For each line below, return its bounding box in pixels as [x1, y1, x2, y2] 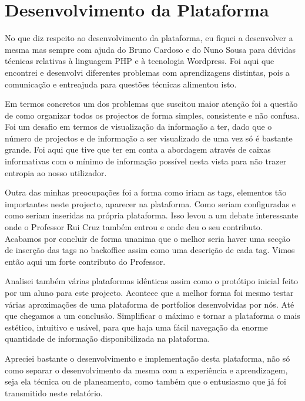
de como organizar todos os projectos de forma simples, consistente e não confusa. [5, 109, 300, 121]
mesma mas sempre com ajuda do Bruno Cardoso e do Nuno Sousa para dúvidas [5, 43, 296, 55]
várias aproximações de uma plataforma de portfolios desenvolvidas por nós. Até [5, 298, 294, 310]
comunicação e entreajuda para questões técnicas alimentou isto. [5, 77, 237, 90]
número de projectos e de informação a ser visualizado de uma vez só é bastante [5, 132, 293, 144]
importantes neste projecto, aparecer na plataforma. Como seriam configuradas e [5, 197, 296, 210]
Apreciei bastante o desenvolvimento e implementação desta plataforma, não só [5, 352, 290, 364]
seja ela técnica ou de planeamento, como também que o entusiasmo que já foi [5, 375, 286, 387]
